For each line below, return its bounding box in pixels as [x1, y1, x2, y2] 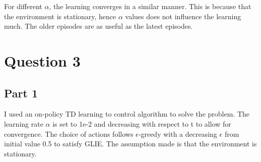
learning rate [4, 118, 43, 129]
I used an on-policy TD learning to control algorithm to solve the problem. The [4, 109, 250, 119]
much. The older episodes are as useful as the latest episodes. [4, 21, 193, 31]
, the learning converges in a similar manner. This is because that [49, 1, 251, 11]
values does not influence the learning [125, 11, 241, 21]
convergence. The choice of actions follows [4, 128, 134, 139]
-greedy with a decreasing [138, 128, 217, 139]
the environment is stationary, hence [4, 11, 116, 21]
